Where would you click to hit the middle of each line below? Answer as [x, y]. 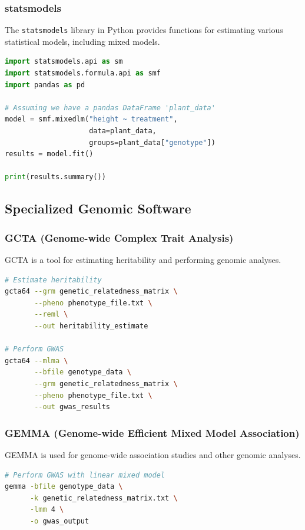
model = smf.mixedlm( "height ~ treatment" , [91, 119]
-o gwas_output [59, 521]
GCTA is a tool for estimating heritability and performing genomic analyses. [143, 259]
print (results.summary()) [55, 177]
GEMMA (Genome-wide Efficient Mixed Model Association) [152, 432]
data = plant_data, [123, 131]
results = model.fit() [49, 154]
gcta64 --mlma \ [37, 361]
